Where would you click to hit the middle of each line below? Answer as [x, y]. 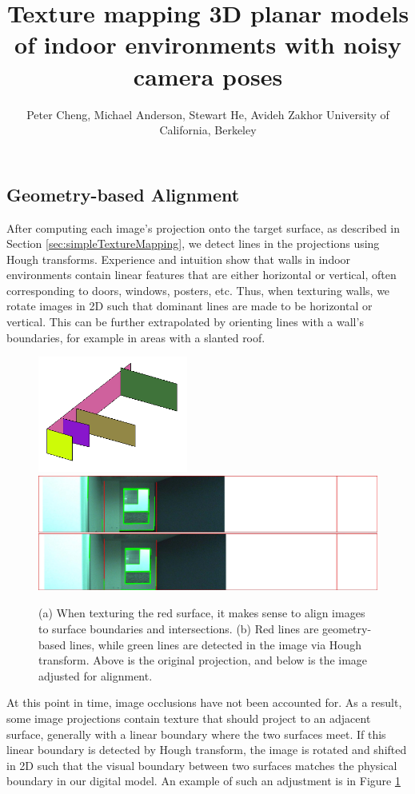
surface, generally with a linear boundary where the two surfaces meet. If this [196, 734]
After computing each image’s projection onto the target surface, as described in [204, 227]
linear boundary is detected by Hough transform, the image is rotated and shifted [207, 750]
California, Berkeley [208, 130]
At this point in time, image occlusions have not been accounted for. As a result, [204, 702]
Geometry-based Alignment [123, 194]
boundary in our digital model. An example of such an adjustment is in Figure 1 [204, 781]
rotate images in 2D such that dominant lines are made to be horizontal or [190, 306]
